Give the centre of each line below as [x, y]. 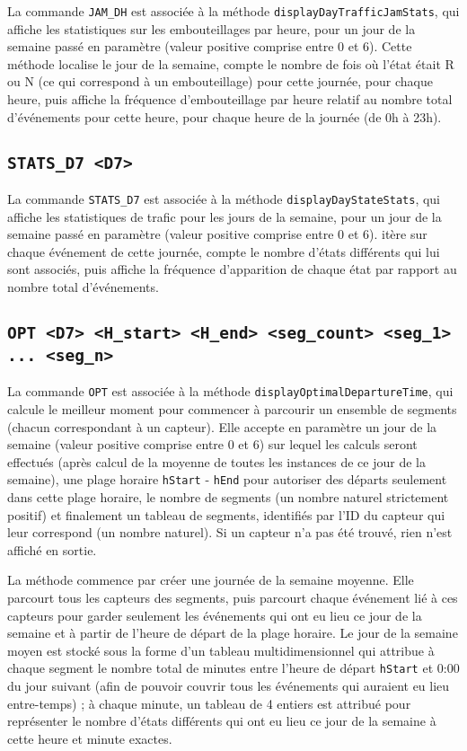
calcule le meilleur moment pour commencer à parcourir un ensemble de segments [232, 409]
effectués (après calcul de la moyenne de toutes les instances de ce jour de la [216, 461]
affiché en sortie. [52, 549]
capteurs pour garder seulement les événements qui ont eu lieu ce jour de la [215, 615]
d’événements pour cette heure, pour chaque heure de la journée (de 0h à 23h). [225, 116]
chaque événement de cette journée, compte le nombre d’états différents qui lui [224, 251]
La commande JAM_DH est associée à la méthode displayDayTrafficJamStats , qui [233, 11]
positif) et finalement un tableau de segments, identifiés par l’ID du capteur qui [226, 514]
